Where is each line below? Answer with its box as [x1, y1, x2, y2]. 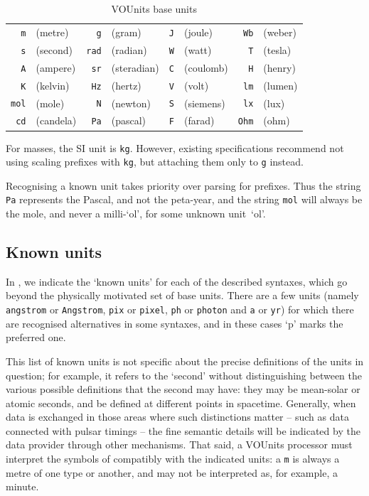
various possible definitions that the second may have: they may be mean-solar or [6, 382, 360, 397]
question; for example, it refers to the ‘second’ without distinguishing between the [6, 367, 363, 382]
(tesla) [263, 42, 292, 57]
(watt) [183, 42, 212, 57]
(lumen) [263, 77, 298, 92]
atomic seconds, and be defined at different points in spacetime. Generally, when [6, 395, 356, 410]
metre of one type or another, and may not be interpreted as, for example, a [6, 465, 338, 480]
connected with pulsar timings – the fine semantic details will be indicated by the [6, 423, 360, 438]
